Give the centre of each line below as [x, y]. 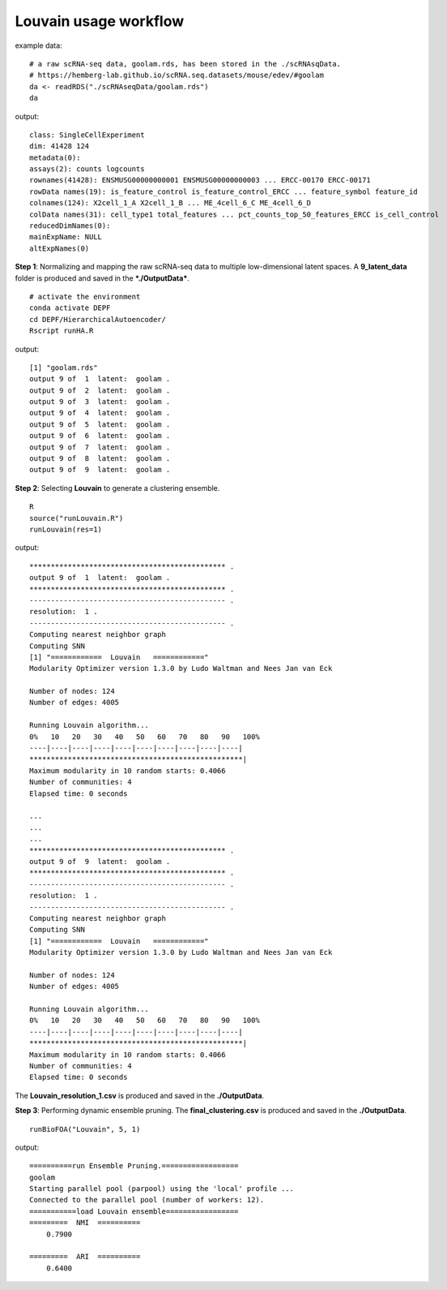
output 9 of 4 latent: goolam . [100, 413]
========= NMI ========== [85, 1223]
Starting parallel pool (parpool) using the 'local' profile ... [162, 1189]
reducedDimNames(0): [70, 226]
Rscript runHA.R [62, 331]
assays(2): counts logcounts [87, 169]
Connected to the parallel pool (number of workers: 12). [147, 1200]
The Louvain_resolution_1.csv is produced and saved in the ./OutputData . [140, 1095]
